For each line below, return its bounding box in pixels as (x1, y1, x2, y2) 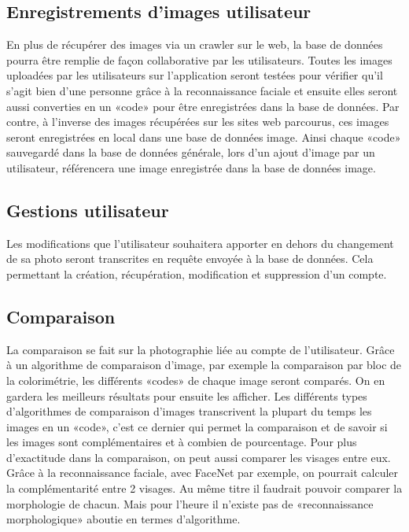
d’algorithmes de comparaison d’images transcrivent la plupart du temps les (6, 403, 372, 419)
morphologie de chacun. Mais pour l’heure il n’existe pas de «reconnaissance (6, 495, 374, 512)
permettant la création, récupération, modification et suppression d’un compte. (6, 265, 387, 282)
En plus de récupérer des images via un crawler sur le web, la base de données (6, 36, 383, 53)
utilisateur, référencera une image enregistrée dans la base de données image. (6, 159, 376, 175)
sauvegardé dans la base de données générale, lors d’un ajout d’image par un (6, 144, 375, 161)
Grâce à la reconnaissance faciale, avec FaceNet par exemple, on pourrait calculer (6, 464, 399, 481)
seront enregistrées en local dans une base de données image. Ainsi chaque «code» (6, 128, 401, 145)
